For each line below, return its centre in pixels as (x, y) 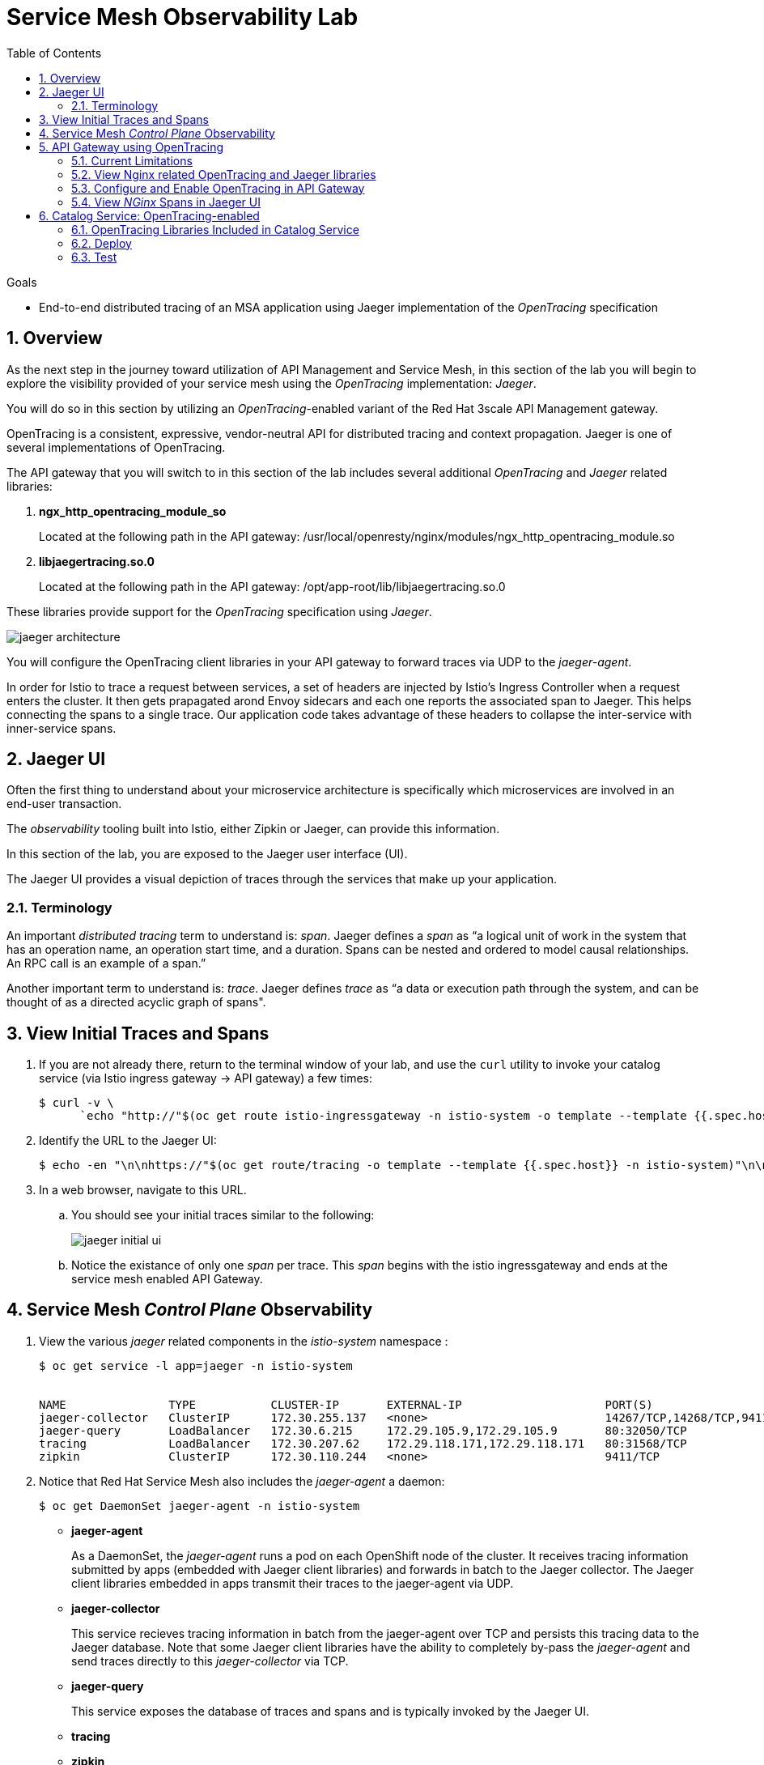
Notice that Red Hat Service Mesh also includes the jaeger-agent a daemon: (242, 1481)
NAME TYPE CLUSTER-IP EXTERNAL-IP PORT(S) (346, 1404)
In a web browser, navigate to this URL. (143, 1190)
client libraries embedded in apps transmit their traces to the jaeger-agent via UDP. (293, 1583)
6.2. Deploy (102, 243)
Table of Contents (54, 53)
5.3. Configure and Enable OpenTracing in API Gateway (218, 188)
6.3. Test (94, 257)
